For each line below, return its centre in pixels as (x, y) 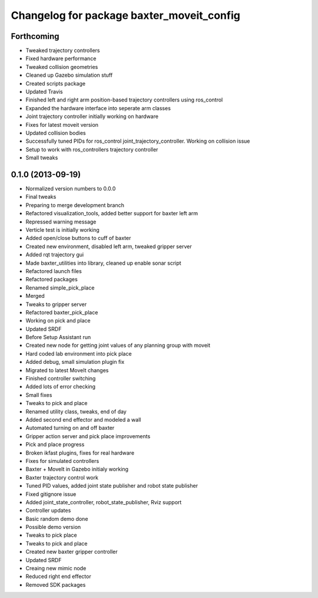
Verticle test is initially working (62, 230)
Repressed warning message (61, 222)
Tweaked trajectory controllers (63, 51)
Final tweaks (41, 197)
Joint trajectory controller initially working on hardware (92, 116)
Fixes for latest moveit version (62, 124)
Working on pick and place (58, 321)
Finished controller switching (61, 379)
